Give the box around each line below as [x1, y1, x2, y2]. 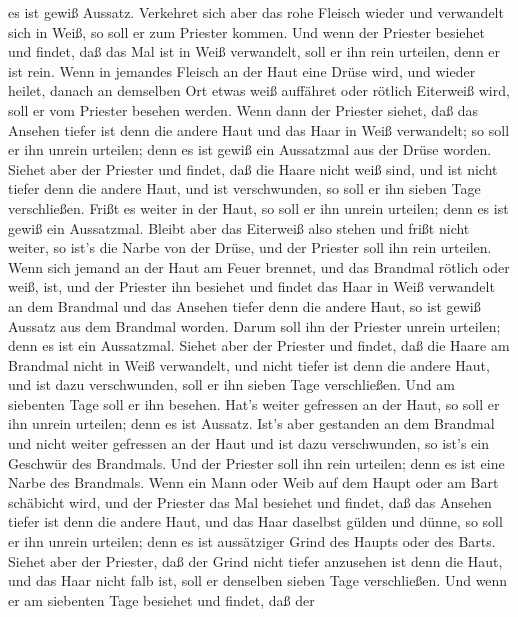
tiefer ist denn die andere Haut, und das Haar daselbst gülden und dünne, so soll [8, 511, 503, 532]
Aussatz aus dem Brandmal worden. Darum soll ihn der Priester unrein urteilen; [8, 315, 501, 336]
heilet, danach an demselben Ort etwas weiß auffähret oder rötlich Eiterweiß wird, [8, 80, 510, 101]
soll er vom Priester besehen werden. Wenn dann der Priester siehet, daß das [8, 99, 479, 120]
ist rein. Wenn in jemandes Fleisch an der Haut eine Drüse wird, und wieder [8, 60, 476, 81]
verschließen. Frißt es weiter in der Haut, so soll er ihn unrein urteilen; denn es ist [8, 197, 509, 218]
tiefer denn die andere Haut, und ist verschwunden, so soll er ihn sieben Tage [8, 178, 481, 199]
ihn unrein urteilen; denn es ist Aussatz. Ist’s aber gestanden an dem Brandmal [8, 413, 495, 434]
